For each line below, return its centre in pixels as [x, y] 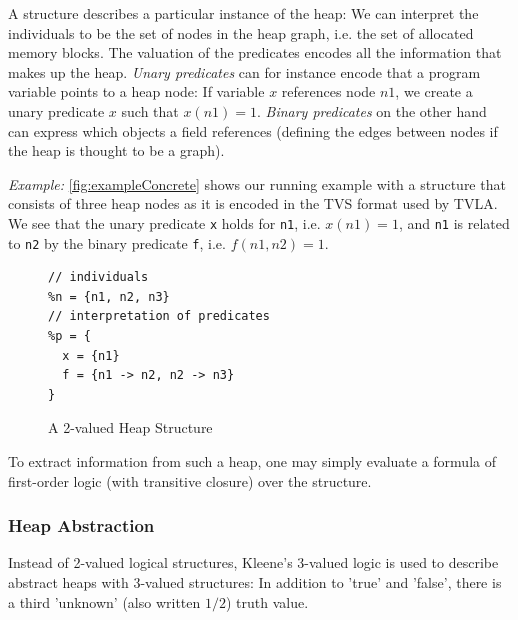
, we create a [434, 91]
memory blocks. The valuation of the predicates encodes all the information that [255, 52]
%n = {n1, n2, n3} [109, 296]
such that [150, 110]
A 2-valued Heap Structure [130, 427]
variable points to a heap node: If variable [136, 91]
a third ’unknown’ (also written [104, 601]
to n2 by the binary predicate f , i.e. [117, 242]
